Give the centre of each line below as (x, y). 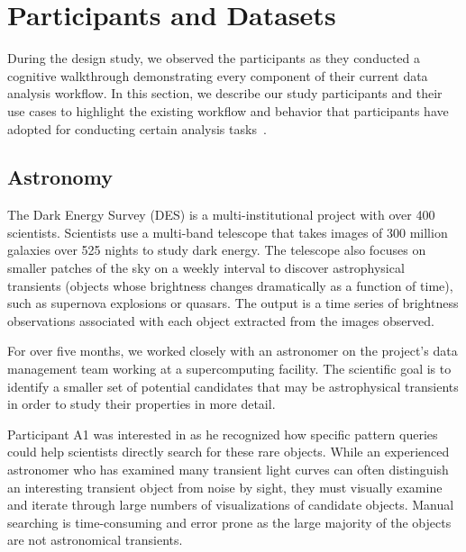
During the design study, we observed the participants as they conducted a (214, 58)
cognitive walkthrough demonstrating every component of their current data (218, 75)
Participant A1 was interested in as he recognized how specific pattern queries (223, 434)
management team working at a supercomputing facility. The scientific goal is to (229, 369)
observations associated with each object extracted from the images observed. (221, 320)
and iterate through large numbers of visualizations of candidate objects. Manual (231, 505)
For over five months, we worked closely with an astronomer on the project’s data (233, 351)
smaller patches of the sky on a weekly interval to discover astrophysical (206, 268)
